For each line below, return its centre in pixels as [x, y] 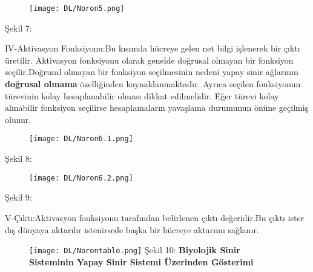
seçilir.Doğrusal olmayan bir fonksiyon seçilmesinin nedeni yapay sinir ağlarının [152, 72]
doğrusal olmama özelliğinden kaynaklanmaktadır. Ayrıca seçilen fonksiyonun [153, 84]
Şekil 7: [18, 28]
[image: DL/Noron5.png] [77, 8]
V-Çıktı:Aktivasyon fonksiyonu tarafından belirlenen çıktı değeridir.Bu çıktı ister [155, 217]
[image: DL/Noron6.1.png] [81, 139]
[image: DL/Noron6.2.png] [81, 178]
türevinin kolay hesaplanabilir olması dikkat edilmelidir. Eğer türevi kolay [142, 95]
